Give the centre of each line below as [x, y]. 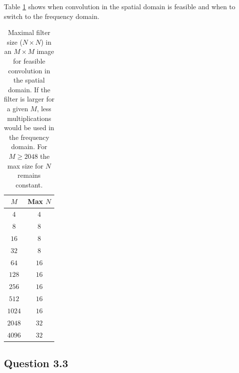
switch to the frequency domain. [52, 16]
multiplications [29, 118]
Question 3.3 [36, 363]
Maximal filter [29, 32]
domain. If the [29, 89]
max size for [25, 165]
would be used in [29, 127]
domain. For [29, 146]
